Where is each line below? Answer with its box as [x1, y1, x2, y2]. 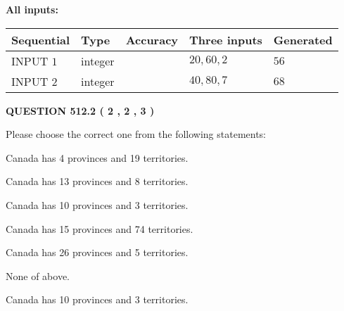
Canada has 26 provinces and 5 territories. [6, 245, 189, 260]
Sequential [11, 31, 70, 48]
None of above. [6, 268, 70, 283]
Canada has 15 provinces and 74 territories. [6, 221, 193, 236]
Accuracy [125, 31, 179, 48]
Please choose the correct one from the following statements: [6, 127, 267, 141]
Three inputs [189, 31, 262, 48]
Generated [273, 31, 333, 48]
